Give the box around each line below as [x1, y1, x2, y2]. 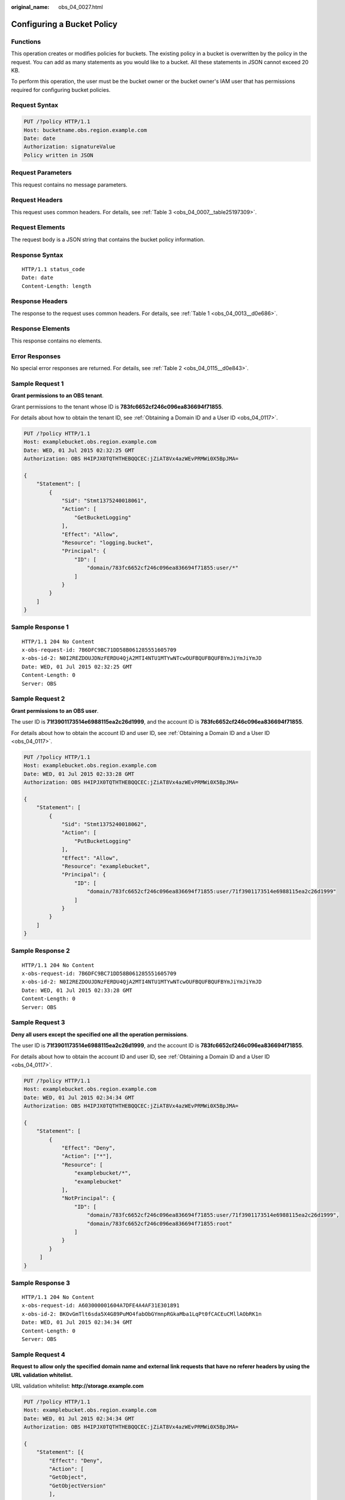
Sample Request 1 [11, 379, 64, 388]
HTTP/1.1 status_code [22, 266, 85, 272]
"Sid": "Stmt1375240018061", [61, 497, 147, 504]
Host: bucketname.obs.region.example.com [23, 127, 147, 133]
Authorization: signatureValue [23, 143, 116, 150]
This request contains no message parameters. [11, 181, 128, 188]
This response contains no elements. [11, 337, 102, 344]
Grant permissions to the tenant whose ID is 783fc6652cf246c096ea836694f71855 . [11, 403, 223, 410]
